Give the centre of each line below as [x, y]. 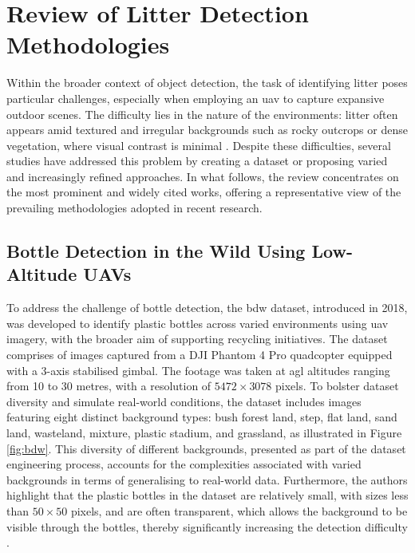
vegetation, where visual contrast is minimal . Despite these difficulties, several [199, 145]
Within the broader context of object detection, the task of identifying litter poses [207, 83]
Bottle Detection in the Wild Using [156, 251]
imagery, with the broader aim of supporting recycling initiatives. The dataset [197, 339]
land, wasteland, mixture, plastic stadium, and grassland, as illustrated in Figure [204, 433]
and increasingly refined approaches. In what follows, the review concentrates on [203, 176]
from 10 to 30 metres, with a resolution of [109, 386]
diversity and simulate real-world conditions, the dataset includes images [184, 401]
